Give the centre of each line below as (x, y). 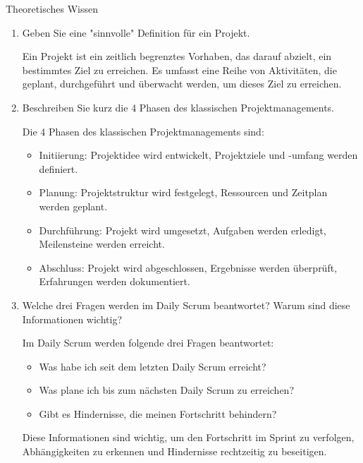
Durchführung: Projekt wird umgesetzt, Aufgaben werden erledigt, (183, 230)
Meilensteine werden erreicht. (102, 244)
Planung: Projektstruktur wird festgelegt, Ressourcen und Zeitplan (183, 192)
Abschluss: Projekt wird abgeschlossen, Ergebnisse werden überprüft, (188, 267)
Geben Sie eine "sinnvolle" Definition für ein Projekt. (136, 32)
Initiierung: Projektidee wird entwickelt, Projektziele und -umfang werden (198, 155)
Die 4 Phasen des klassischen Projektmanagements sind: (143, 131)
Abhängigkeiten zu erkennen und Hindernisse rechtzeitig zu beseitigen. (174, 451)
